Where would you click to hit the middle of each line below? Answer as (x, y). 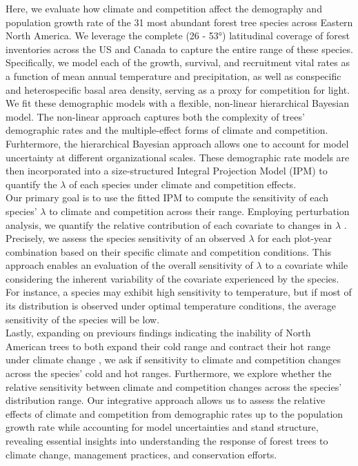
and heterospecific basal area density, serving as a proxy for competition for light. (178, 89)
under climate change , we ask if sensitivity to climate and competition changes (173, 359)
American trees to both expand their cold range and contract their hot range (168, 346)
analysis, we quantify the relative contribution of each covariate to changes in (169, 224)
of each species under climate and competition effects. (183, 184)
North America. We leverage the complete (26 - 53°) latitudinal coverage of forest (178, 36)
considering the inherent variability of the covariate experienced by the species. (172, 278)
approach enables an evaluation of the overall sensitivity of (129, 265)
